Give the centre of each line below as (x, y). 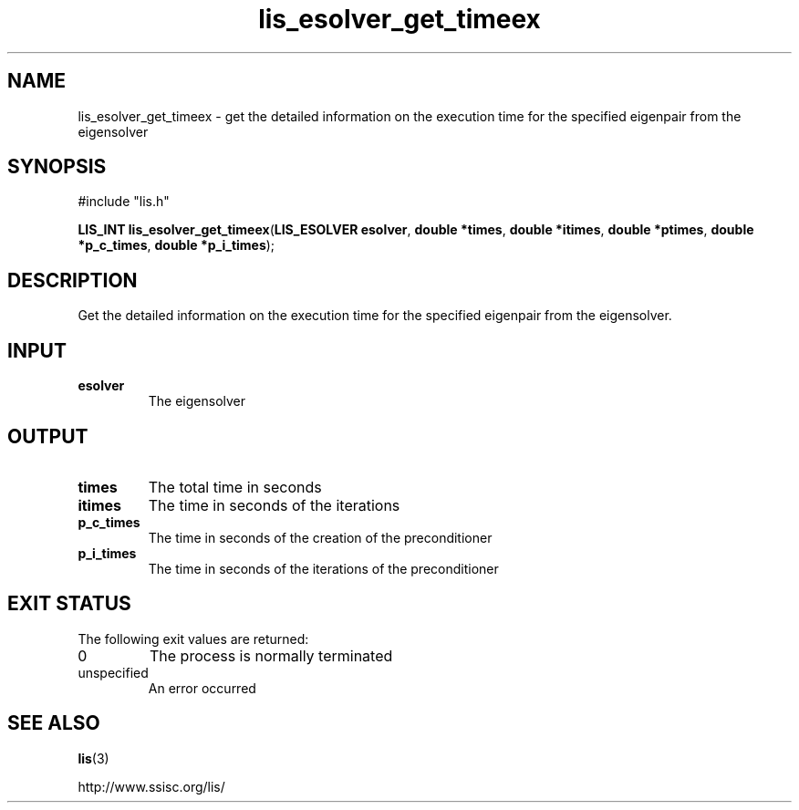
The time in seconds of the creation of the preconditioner (320, 537)
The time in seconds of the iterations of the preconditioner (323, 568)
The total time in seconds (235, 487)
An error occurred (202, 688)
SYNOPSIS (57, 167)
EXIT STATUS (69, 604)
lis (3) (93, 758)
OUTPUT (48, 436)
